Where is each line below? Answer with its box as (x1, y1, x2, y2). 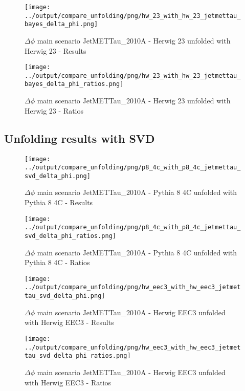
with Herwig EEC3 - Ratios (25, 377, 112, 387)
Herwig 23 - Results (25, 45, 86, 56)
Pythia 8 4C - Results (25, 197, 93, 208)
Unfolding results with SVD (4, 130, 155, 146)
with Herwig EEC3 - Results (25, 317, 114, 328)
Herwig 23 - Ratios (25, 105, 84, 116)
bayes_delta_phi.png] (25, 20, 98, 28)
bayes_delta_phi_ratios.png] (25, 80, 124, 88)
